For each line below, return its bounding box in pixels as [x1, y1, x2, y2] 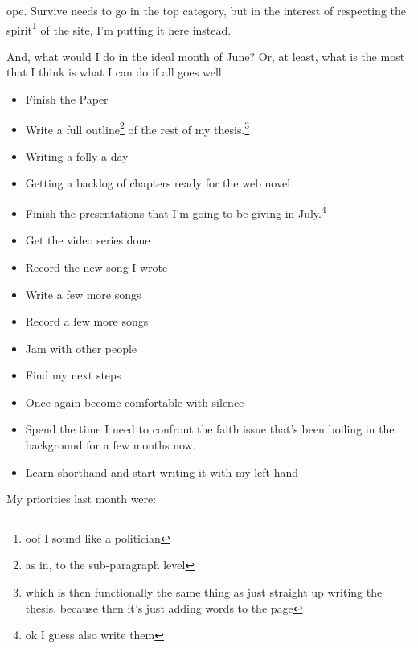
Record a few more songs [25, 313, 149, 330]
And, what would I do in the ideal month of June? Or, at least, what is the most [6, 47, 405, 64]
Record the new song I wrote [25, 258, 168, 275]
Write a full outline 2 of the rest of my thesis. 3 [25, 118, 250, 137]
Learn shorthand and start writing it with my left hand [25, 463, 299, 480]
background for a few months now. [25, 437, 196, 453]
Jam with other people [25, 339, 137, 356]
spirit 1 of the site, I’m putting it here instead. [6, 18, 232, 38]
